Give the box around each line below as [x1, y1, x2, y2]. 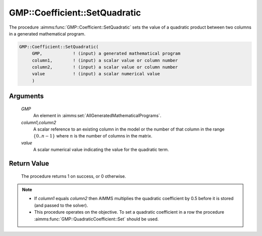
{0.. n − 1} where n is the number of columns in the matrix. [33, 133, 153, 139]
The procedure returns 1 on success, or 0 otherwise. [21, 173, 126, 179]
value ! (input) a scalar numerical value [32, 71, 160, 77]
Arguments [9, 92, 44, 101]
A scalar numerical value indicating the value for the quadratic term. [33, 147, 169, 152]
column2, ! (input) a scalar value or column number [32, 65, 178, 70]
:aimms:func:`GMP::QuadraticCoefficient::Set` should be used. [34, 216, 159, 222]
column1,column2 [21, 119, 56, 125]
